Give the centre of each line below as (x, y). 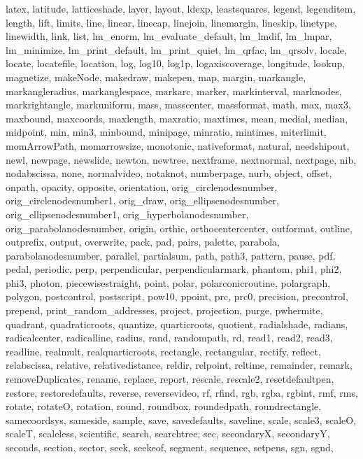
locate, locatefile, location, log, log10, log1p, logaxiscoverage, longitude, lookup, (176, 63)
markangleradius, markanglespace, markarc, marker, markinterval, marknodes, (174, 91)
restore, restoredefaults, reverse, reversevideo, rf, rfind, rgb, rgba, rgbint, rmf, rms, (182, 392)
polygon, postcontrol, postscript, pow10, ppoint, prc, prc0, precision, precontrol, (177, 296)
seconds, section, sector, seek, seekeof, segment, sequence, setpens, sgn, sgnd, (170, 447)
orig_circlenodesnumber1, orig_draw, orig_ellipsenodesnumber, (142, 200)
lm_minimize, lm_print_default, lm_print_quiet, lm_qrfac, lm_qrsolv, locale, (176, 49)
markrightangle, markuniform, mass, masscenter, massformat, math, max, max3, (178, 105)
